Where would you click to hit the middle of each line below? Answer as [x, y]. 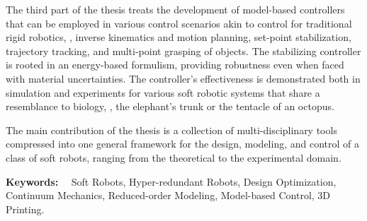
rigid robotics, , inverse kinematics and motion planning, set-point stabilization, [179, 37]
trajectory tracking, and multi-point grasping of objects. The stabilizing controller [183, 50]
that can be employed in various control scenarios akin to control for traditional [179, 23]
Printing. [25, 209]
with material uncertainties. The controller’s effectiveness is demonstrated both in [183, 78]
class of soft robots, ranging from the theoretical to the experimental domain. [174, 157]
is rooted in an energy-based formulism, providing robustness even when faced [175, 65]
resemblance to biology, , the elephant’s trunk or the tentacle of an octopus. [170, 106]
